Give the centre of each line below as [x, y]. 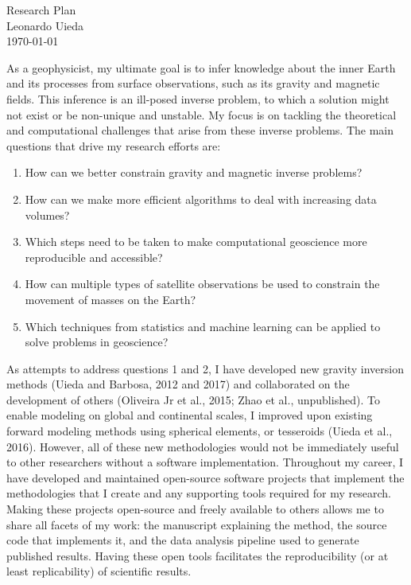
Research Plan [41, 10]
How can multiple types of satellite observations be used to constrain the [202, 284]
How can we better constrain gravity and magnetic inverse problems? [194, 172]
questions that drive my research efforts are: [114, 145]
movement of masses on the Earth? [111, 299]
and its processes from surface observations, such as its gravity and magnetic [193, 83]
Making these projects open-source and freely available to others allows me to [195, 509]
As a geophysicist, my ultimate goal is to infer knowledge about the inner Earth [201, 67]
